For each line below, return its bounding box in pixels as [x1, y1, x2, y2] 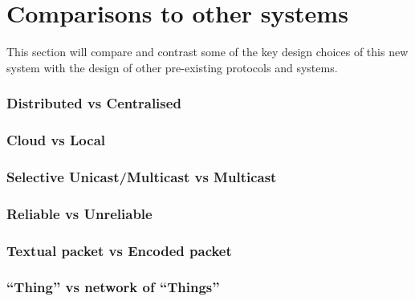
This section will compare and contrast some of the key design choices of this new [6, 43, 409, 60]
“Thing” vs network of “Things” [6, 277, 220, 297]
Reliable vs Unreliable [6, 203, 153, 223]
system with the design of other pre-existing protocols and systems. [6, 59, 338, 75]
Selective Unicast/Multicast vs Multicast [6, 166, 277, 186]
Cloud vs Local [6, 130, 105, 150]
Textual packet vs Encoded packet [6, 240, 232, 260]
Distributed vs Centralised [6, 93, 181, 113]
